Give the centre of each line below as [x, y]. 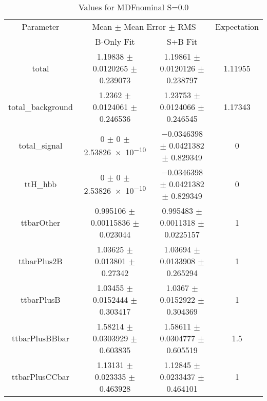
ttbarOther [41, 222]
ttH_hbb [41, 184]
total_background [41, 107]
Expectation [237, 26]
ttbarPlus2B [41, 261]
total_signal [41, 145]
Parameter [41, 26]
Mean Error [145, 26]
